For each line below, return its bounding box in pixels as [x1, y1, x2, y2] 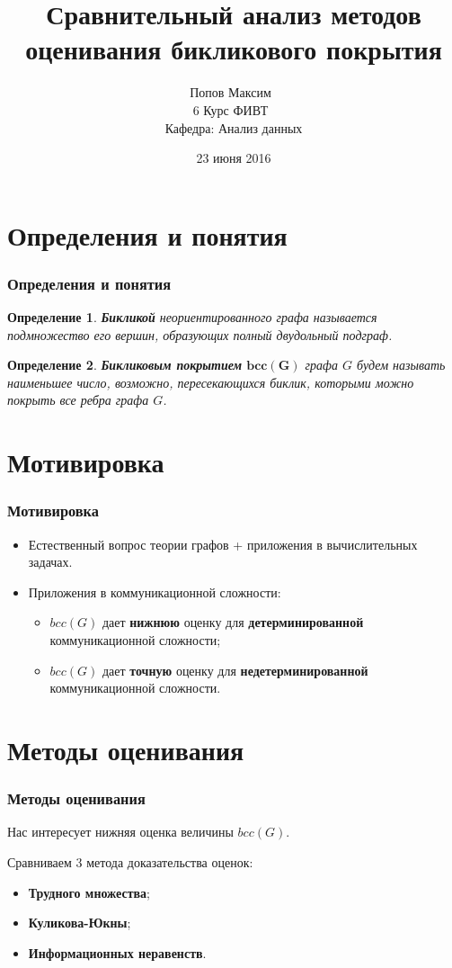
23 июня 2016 [196, 148, 271, 167]
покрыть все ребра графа [7, 390, 149, 409]
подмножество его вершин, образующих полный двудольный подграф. [7, 325, 393, 344]
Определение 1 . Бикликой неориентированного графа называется [7, 308, 377, 327]
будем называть [357, 355, 446, 374]
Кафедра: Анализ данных [164, 118, 303, 137]
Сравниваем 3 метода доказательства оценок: [7, 853, 253, 871]
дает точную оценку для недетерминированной [102, 660, 368, 679]
